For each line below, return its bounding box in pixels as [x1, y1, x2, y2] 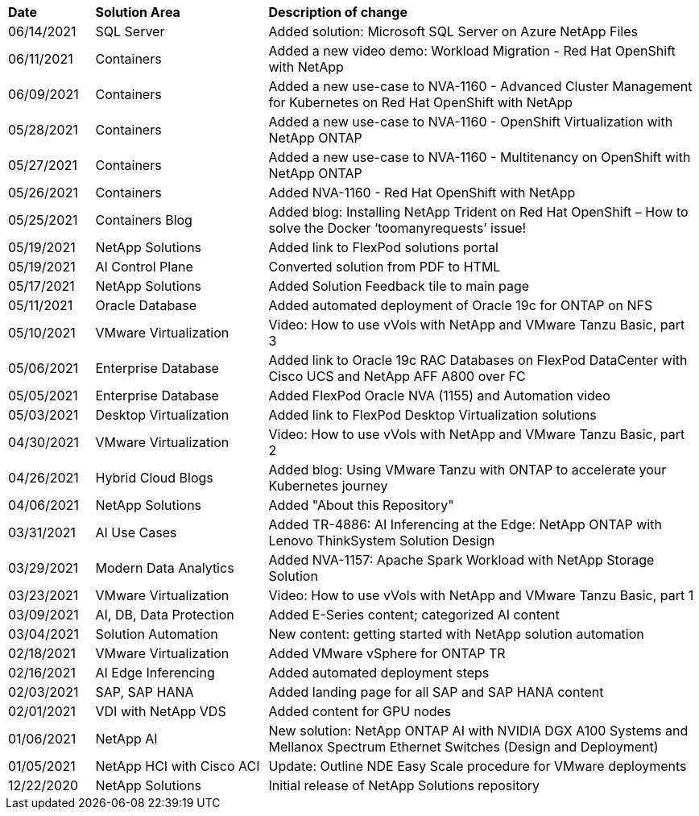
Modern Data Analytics [95, 560, 234, 576]
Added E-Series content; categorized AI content [268, 607, 560, 623]
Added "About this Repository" [268, 497, 454, 513]
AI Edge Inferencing [95, 665, 215, 681]
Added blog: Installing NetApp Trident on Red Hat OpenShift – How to [268, 204, 689, 220]
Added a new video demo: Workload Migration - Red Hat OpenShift [268, 43, 676, 59]
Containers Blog [95, 212, 192, 228]
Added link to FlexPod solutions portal [268, 239, 498, 255]
